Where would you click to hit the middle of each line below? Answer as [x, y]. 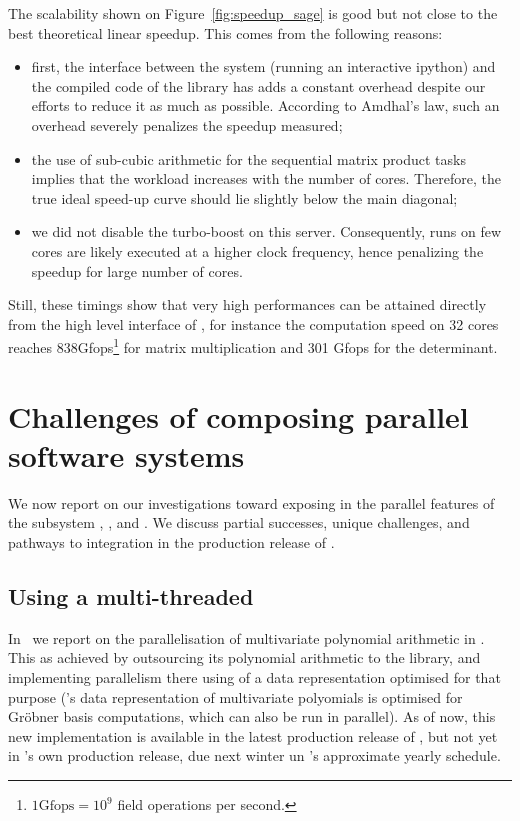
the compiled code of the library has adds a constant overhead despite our [258, 85]
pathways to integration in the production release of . [171, 542]
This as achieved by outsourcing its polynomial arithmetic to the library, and [244, 657]
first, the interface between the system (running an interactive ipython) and [263, 66]
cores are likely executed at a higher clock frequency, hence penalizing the [257, 250]
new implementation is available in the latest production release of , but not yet [253, 735]
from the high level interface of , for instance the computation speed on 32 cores [253, 323]
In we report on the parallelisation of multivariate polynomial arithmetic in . [246, 637]
